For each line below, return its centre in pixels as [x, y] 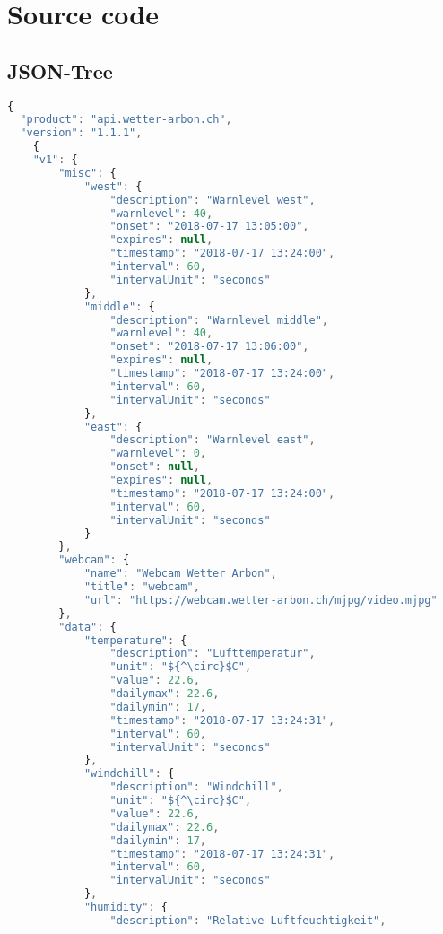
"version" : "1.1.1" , [81, 133]
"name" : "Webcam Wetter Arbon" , [180, 574]
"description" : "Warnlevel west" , [213, 200]
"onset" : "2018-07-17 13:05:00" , [209, 227]
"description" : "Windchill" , [196, 787]
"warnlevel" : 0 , [158, 454]
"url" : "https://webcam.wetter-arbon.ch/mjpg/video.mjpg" [261, 600]
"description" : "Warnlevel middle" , [219, 320]
